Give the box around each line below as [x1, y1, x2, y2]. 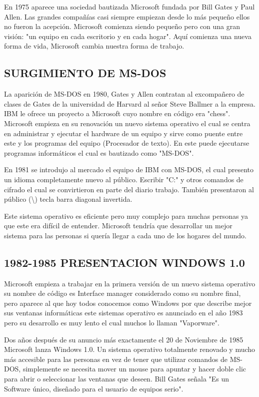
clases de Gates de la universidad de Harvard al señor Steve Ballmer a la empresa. [4, 98, 255, 109]
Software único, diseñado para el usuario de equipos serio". [4, 383, 183, 393]
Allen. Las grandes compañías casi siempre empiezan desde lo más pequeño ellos [4, 11, 250, 22]
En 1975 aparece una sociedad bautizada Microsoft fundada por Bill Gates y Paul [4, 2, 255, 12]
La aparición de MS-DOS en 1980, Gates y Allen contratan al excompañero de [4, 89, 244, 99]
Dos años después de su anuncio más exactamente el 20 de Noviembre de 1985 [4, 334, 243, 344]
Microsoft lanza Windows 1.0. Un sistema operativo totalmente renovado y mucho [4, 344, 255, 354]
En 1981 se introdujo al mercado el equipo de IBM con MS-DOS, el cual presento [4, 164, 254, 175]
